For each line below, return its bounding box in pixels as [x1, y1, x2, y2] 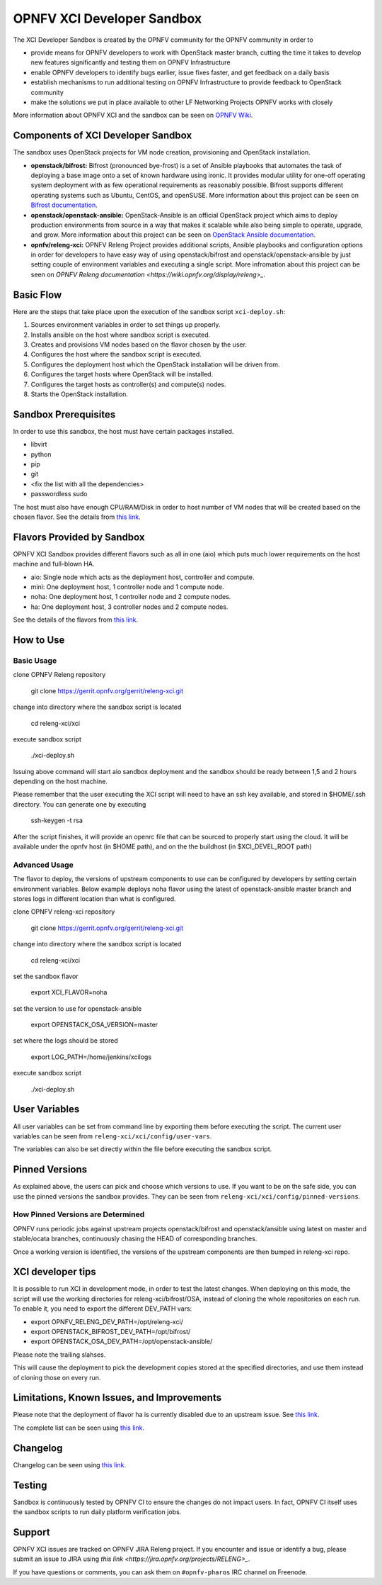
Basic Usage [13, 656, 57, 666]
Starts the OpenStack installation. [30, 390, 129, 398]
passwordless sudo [30, 490, 88, 498]
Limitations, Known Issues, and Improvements [13, 1391, 222, 1404]
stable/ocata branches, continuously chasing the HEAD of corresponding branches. [13, 1234, 257, 1243]
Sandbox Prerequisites [13, 408, 116, 420]
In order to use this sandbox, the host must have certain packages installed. [13, 427, 234, 435]
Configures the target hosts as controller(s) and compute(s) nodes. [30, 380, 226, 388]
